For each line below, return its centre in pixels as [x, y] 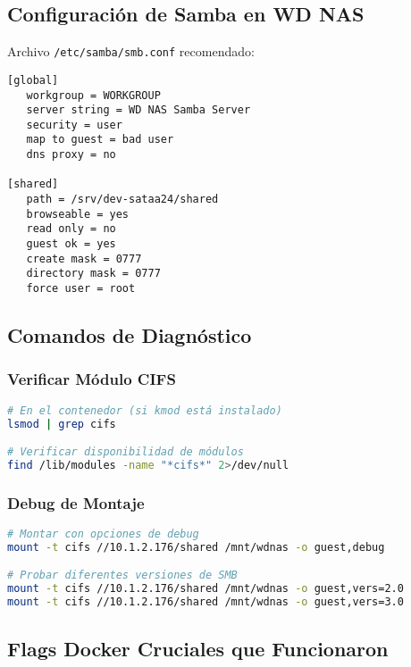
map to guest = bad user [100, 140]
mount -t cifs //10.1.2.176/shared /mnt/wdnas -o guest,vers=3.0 [205, 602]
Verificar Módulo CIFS [92, 379]
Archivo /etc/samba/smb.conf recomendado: [131, 51]
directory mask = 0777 [93, 274]
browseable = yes [78, 214]
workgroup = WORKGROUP [93, 95]
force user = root [81, 289]
